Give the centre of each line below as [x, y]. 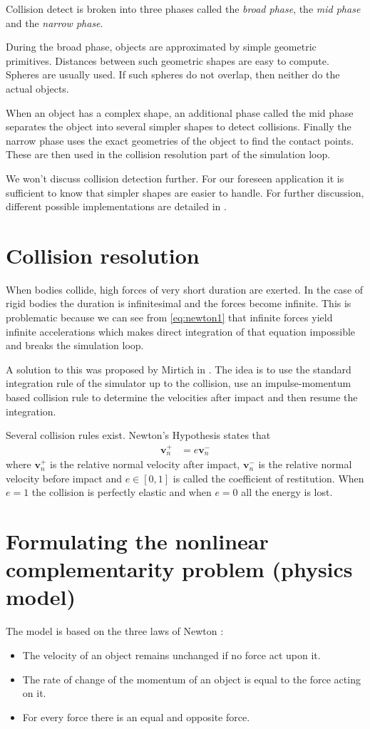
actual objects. [37, 88]
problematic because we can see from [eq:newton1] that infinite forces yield [169, 317]
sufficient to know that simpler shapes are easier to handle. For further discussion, [185, 192]
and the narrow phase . [55, 22]
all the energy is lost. [287, 492]
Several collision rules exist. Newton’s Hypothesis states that [138, 435]
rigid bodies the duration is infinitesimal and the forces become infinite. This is [179, 303]
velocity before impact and [64, 478]
